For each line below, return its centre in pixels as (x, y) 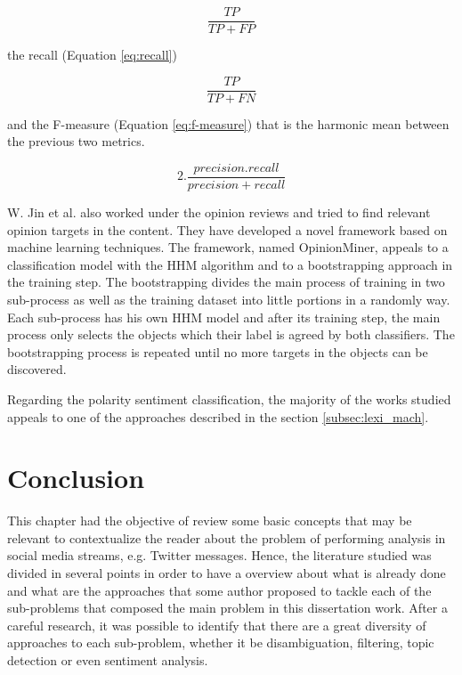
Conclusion (76, 478)
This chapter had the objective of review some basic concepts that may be (210, 520)
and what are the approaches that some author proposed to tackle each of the (219, 590)
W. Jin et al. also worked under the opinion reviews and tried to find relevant (219, 211)
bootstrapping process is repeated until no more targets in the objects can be (218, 351)
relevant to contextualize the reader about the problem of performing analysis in (227, 537)
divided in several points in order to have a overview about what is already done (227, 573)
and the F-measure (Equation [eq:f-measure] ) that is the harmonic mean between (228, 123)
